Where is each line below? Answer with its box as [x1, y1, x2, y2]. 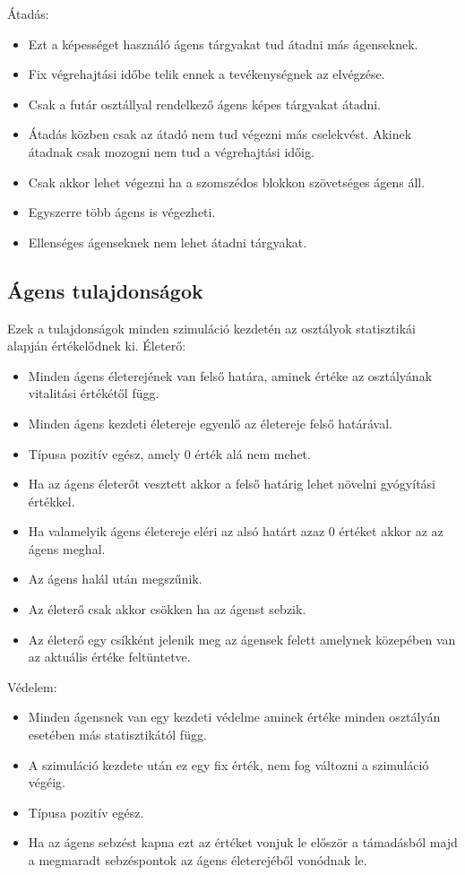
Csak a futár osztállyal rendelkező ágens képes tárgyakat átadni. [28, 94, 381, 113]
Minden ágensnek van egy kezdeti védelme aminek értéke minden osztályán [28, 707, 441, 726]
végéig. [28, 773, 66, 792]
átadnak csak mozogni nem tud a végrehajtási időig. [28, 142, 314, 160]
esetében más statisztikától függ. [28, 725, 207, 744]
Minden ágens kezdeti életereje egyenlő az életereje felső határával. [28, 413, 393, 432]
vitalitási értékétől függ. [28, 384, 159, 403]
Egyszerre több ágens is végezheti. [28, 203, 216, 221]
